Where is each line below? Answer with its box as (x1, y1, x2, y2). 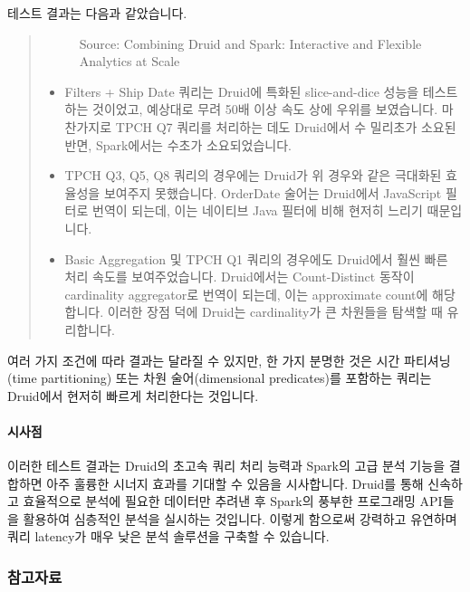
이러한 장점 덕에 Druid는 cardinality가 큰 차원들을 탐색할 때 (107, 302, 443, 321)
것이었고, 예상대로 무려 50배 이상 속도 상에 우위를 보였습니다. (92, 100, 438, 119)
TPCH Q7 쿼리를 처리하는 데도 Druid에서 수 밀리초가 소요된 (115, 117, 456, 136)
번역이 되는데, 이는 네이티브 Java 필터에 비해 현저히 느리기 (92, 201, 423, 220)
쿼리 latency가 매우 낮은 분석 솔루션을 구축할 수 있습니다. (7, 527, 330, 546)
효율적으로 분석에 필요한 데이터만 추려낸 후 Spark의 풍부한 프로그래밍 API (23, 492, 443, 511)
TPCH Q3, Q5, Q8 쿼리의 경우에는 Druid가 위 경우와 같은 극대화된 (64, 166, 442, 185)
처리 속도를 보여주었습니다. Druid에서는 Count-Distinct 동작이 (64, 267, 415, 286)
